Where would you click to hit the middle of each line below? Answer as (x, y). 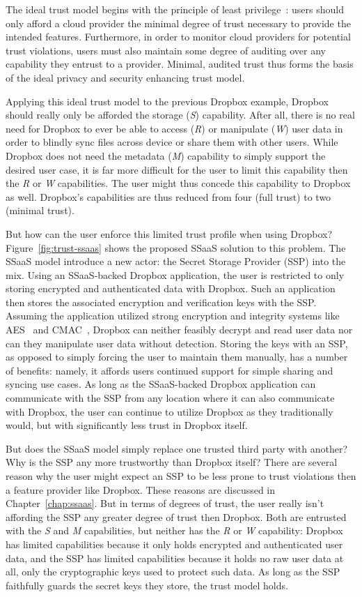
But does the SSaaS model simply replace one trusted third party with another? (177, 448)
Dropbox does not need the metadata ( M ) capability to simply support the (166, 155)
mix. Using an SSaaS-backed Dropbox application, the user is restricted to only (175, 274)
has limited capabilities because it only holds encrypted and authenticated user (174, 544)
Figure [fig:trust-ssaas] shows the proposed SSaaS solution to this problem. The (176, 247)
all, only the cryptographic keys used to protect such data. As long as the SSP (173, 572)
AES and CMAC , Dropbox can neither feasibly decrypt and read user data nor (179, 330)
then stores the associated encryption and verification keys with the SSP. (161, 302)
